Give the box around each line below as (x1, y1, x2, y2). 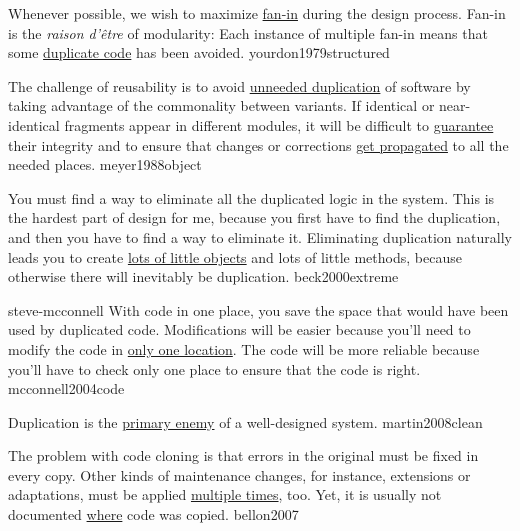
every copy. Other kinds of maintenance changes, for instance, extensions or (8, 464, 471, 485)
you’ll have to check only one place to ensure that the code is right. (8, 358, 421, 379)
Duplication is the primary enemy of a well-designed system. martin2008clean (8, 411, 483, 432)
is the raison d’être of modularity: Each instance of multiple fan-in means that (8, 22, 488, 43)
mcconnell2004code (8, 378, 125, 399)
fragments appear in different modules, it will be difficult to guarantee (64, 114, 494, 135)
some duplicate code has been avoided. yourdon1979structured (8, 42, 390, 63)
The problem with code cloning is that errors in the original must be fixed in (8, 445, 479, 466)
